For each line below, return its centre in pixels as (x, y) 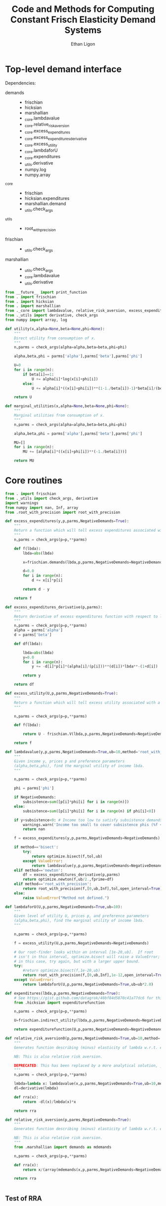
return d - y (36, 589)
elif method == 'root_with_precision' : (53, 884)
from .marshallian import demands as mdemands (63, 1147)
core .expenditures (42, 157)
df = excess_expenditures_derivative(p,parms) (72, 875)
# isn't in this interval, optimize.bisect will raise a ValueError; (87, 957)
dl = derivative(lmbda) (36, 1088)
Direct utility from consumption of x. (55, 338)
